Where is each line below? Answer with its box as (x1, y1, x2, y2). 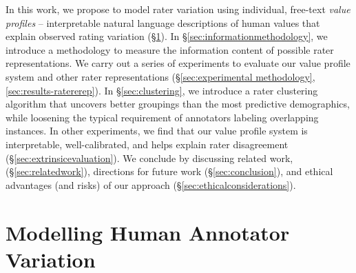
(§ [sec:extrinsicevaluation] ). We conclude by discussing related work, (6, 150, 293, 165)
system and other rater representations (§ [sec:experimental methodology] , (6, 69, 315, 83)
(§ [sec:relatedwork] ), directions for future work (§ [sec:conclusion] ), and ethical (6, 164, 333, 179)
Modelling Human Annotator (6, 218, 290, 246)
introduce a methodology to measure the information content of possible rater (6, 42, 334, 57)
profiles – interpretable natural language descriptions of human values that (6, 15, 320, 30)
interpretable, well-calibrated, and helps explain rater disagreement (6, 136, 289, 151)
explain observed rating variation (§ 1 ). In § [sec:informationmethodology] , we (6, 29, 328, 43)
